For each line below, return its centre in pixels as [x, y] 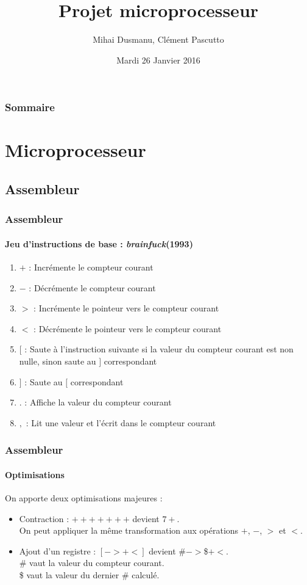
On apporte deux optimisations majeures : [84, 498]
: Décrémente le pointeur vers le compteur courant [128, 328]
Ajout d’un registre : [58, 550]
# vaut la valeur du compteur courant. [92, 563]
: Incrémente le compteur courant [91, 267]
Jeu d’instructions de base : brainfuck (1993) [99, 243]
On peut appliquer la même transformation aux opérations [129, 530]
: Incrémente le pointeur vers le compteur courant [126, 308]
